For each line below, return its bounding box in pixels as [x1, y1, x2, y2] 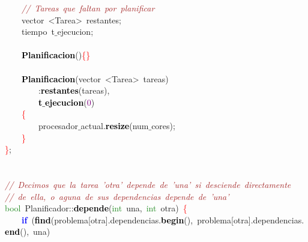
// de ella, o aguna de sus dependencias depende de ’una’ [5, 190, 229, 202]
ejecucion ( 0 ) [44, 95, 95, 108]
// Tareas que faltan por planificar [22, 2, 155, 14]
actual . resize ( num [80, 119, 149, 132]
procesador [38, 119, 78, 132]
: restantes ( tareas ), [38, 84, 110, 97]
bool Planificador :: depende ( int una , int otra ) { [5, 202, 187, 214]
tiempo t [22, 25, 55, 38]
